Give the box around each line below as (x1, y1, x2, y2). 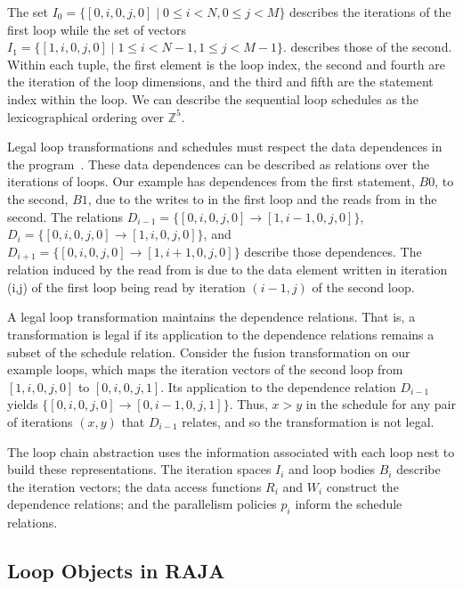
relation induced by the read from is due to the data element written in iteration (7, 260, 448, 279)
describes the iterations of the (289, 3, 451, 20)
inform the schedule (295, 495, 402, 513)
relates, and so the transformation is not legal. (182, 412, 435, 430)
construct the (326, 477, 399, 495)
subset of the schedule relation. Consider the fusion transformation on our (7, 342, 410, 361)
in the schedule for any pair (305, 395, 456, 413)
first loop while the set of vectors (7, 20, 186, 38)
